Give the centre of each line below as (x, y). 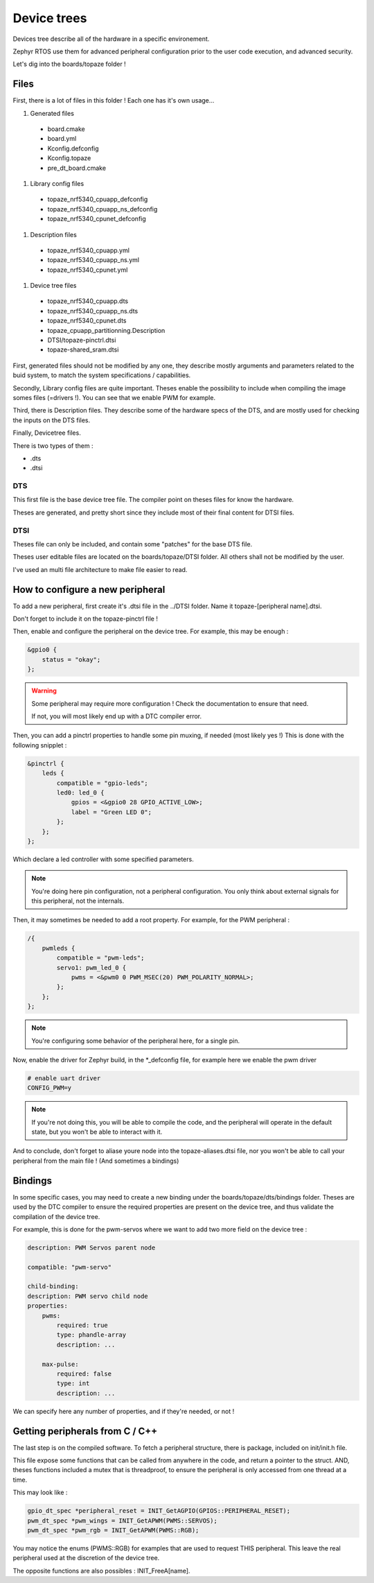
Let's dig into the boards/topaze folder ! (69, 64)
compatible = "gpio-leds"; (102, 783)
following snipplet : (40, 745)
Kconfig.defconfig (73, 148)
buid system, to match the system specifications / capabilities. (102, 375)
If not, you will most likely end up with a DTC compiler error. (117, 716)
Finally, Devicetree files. (47, 433)
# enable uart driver (64, 1078)
